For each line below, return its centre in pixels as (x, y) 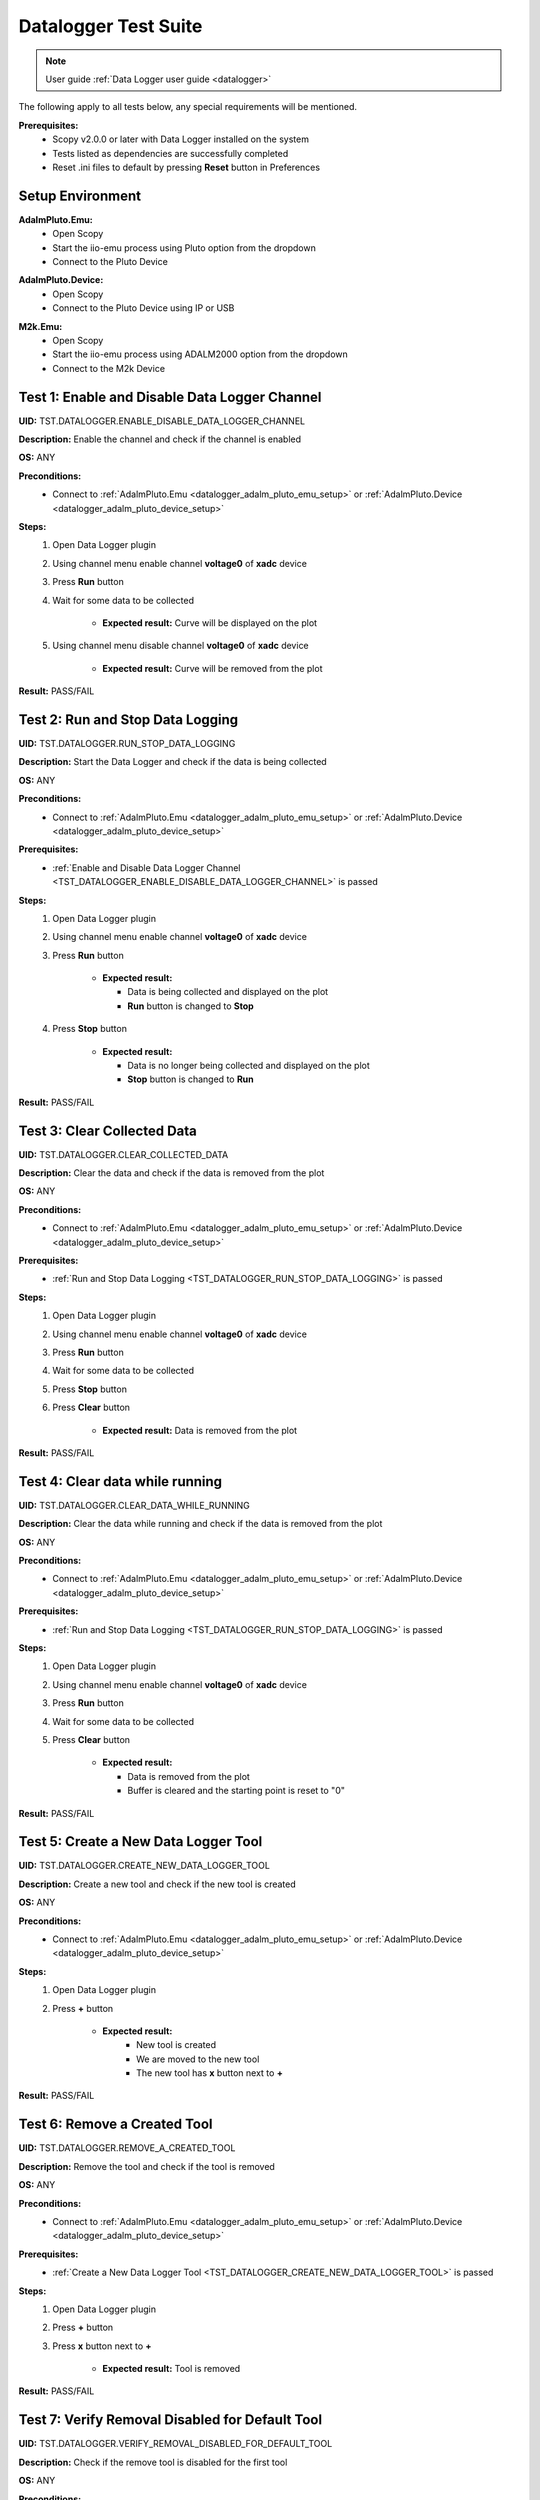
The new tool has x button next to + (210, 2073)
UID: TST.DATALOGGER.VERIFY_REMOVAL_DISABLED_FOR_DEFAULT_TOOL (175, 2444)
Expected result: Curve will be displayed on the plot (210, 622)
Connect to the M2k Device (108, 368)
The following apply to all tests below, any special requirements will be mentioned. (188, 107)
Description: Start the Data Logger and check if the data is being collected (172, 762)
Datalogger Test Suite (110, 26)
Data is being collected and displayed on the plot (228, 992)
